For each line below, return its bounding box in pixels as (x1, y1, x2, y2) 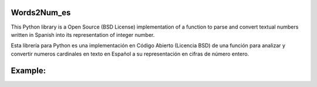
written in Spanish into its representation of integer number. (11, 31, 155, 38)
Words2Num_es (11, 8, 71, 18)
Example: (11, 65, 46, 75)
